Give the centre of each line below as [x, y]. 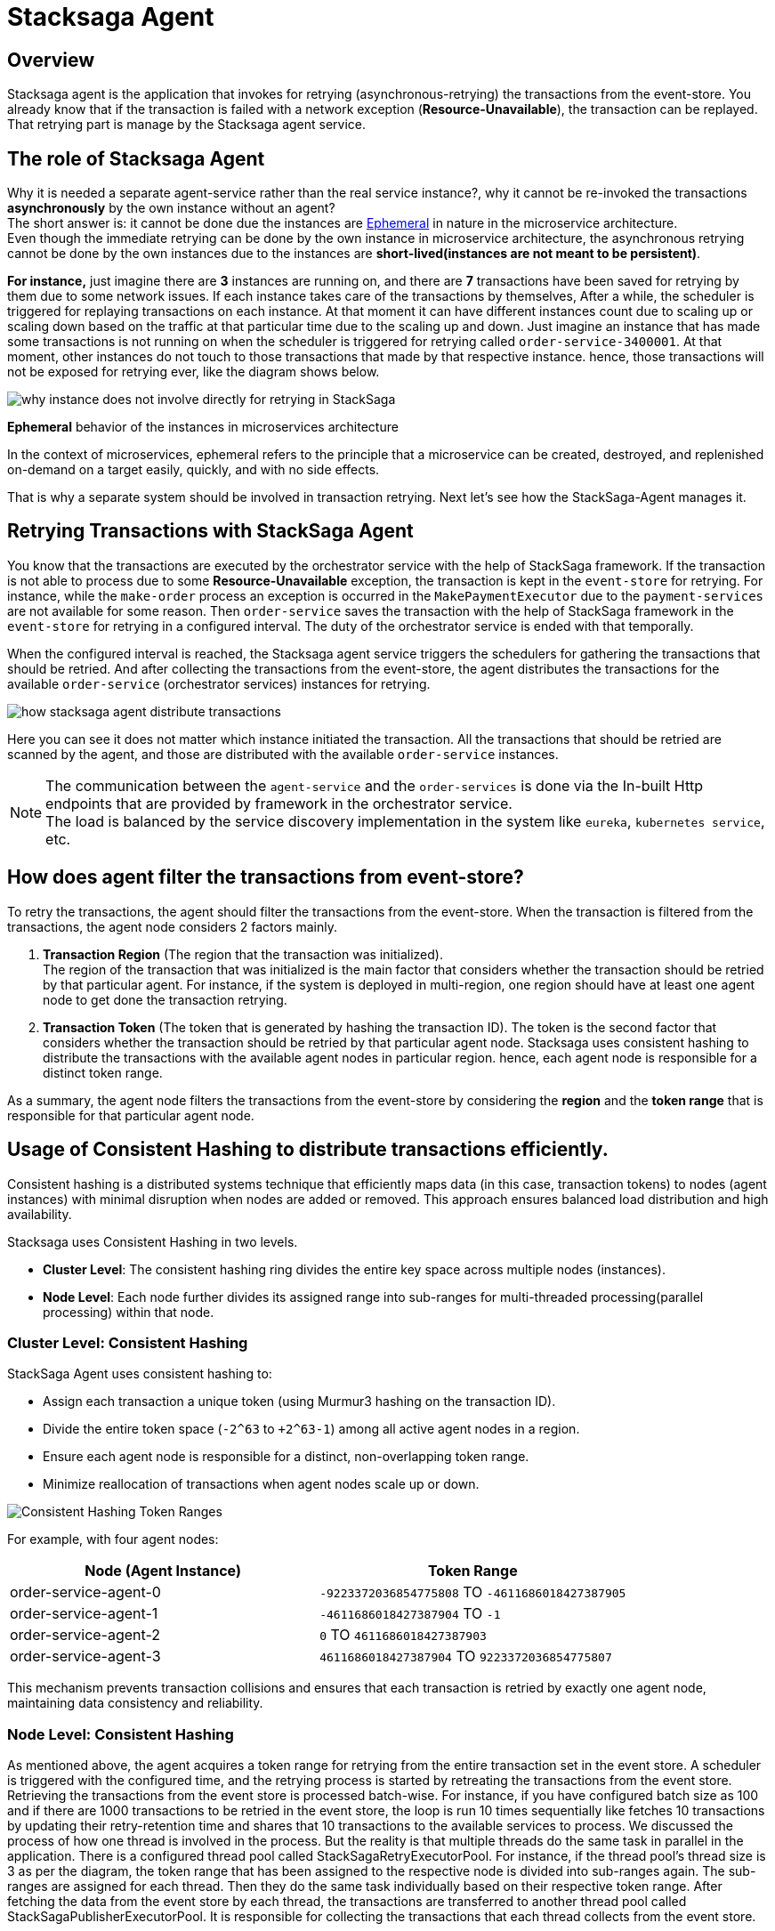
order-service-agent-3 [85, 1656]
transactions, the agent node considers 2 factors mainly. [172, 926]
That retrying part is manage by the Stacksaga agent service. [187, 125]
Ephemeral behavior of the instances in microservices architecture [203, 427]
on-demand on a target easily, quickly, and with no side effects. [194, 470]
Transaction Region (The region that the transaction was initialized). [243, 954]
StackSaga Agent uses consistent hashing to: [140, 1374]
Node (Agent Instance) [163, 1571]
